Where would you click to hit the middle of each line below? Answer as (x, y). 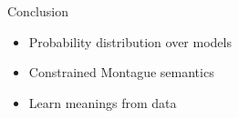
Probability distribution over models (130, 41)
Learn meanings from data (103, 102)
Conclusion (38, 11)
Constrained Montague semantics (121, 72)
